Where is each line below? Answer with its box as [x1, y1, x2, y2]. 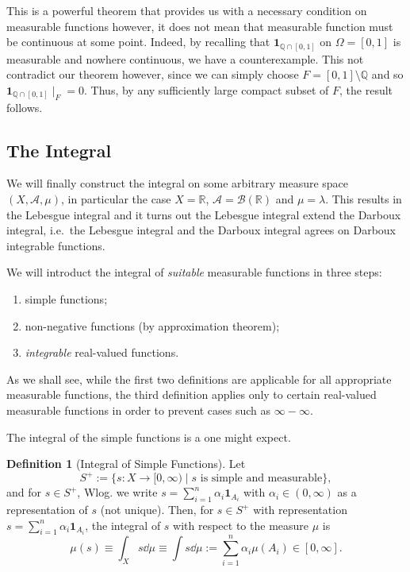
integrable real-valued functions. [25, 344, 179, 361]
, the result [339, 81, 393, 98]
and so [371, 66, 404, 83]
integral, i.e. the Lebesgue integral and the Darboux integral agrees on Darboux [6, 222, 397, 238]
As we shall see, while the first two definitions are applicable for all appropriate [6, 370, 392, 387]
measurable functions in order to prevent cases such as [6, 402, 271, 419]
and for [6, 484, 42, 500]
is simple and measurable [200, 473, 323, 485]
